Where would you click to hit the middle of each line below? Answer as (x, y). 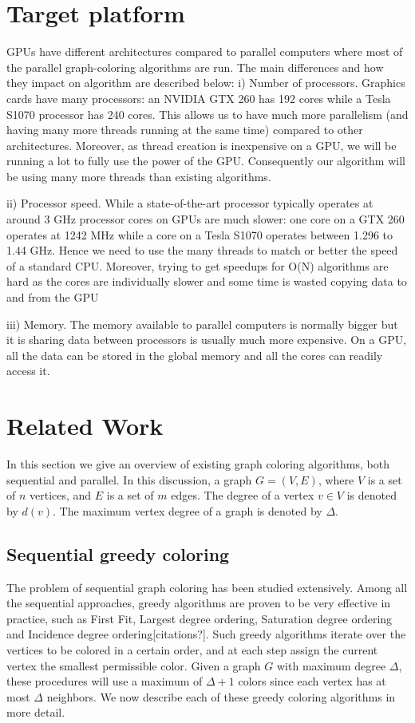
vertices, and (61, 495)
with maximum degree (332, 665)
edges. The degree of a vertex (243, 495)
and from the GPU (53, 297)
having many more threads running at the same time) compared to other (185, 130)
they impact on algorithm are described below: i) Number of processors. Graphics (206, 83)
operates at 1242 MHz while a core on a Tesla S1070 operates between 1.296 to (200, 234)
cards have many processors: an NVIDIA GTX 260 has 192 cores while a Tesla (199, 98)
